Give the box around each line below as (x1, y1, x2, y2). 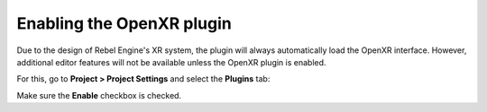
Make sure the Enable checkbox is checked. (16, 90, 182, 100)
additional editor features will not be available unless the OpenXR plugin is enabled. (16, 56, 326, 67)
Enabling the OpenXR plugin (16, 13, 232, 33)
